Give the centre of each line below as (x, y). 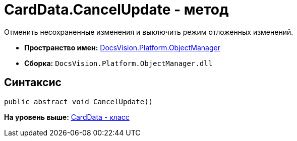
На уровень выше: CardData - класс (67, 117)
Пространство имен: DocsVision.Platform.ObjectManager (122, 47)
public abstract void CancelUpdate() (79, 101)
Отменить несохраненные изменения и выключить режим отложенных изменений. (149, 32)
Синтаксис (33, 83)
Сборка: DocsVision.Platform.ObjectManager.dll (118, 63)
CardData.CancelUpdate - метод (116, 10)
